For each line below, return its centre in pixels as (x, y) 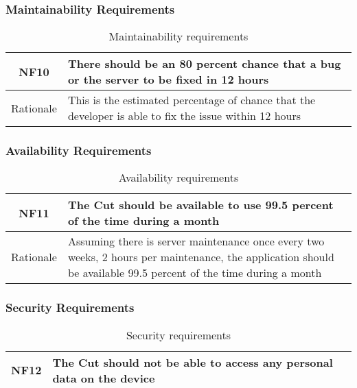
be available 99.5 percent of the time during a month (195, 273)
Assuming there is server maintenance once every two (196, 241)
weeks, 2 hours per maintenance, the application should (201, 257)
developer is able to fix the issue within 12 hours (184, 116)
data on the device (104, 378)
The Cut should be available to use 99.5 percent (200, 205)
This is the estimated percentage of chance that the (192, 100)
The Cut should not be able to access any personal (193, 362)
